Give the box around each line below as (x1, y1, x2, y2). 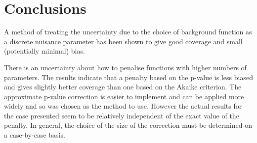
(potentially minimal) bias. (4, 46, 85, 56)
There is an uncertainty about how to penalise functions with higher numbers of (4, 62, 247, 72)
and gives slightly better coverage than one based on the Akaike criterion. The (4, 82, 242, 92)
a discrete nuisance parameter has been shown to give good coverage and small (4, 36, 243, 46)
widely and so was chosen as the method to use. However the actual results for (4, 101, 242, 111)
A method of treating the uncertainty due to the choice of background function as (4, 27, 252, 37)
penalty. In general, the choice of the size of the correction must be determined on (4, 120, 252, 130)
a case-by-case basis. (4, 130, 65, 140)
